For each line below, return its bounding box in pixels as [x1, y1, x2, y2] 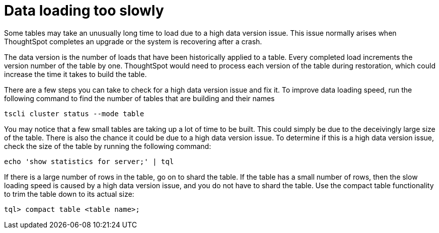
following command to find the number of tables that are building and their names [4, 94, 275, 103]
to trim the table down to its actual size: [4, 189, 134, 198]
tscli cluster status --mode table [4, 109, 144, 118]
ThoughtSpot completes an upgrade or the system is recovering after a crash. [4, 37, 262, 46]
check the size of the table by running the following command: [4, 141, 211, 150]
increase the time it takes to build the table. [4, 69, 147, 79]
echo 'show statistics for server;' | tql [4, 157, 174, 166]
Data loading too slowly [4, 2, 164, 19]
